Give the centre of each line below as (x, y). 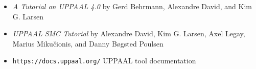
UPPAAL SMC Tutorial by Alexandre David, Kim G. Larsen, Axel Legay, (129, 33)
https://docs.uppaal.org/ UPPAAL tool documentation (104, 61)
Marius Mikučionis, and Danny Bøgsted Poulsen (88, 43)
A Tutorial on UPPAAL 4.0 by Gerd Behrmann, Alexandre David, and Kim (132, 6)
